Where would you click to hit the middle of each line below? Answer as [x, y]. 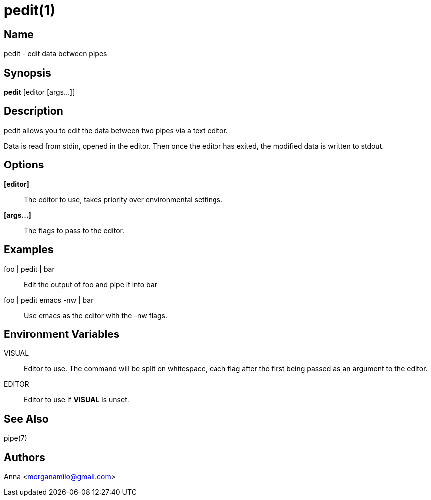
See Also [26, 419]
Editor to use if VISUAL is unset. [77, 400]
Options [24, 165]
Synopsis [28, 73]
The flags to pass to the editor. [74, 230]
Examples [29, 250]
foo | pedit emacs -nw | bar [49, 300]
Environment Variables [62, 334]
